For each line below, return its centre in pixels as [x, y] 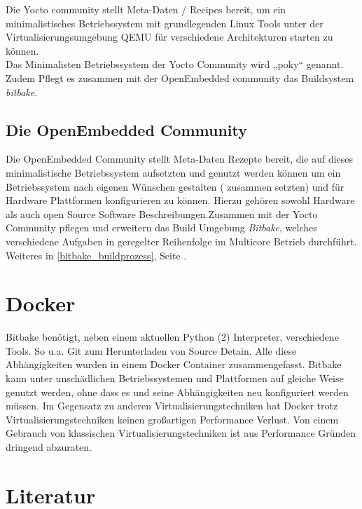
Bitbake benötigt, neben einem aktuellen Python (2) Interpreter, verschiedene [172, 337]
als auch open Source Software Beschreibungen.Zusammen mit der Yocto [162, 213]
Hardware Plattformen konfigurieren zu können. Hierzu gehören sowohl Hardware [180, 200]
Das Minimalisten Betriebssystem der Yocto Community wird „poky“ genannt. [175, 64]
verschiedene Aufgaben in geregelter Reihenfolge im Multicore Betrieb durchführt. [181, 241]
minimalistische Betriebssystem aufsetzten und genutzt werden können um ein [173, 172]
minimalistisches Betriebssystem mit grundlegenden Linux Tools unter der [165, 23]
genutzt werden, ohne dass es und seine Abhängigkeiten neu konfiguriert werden [177, 392]
